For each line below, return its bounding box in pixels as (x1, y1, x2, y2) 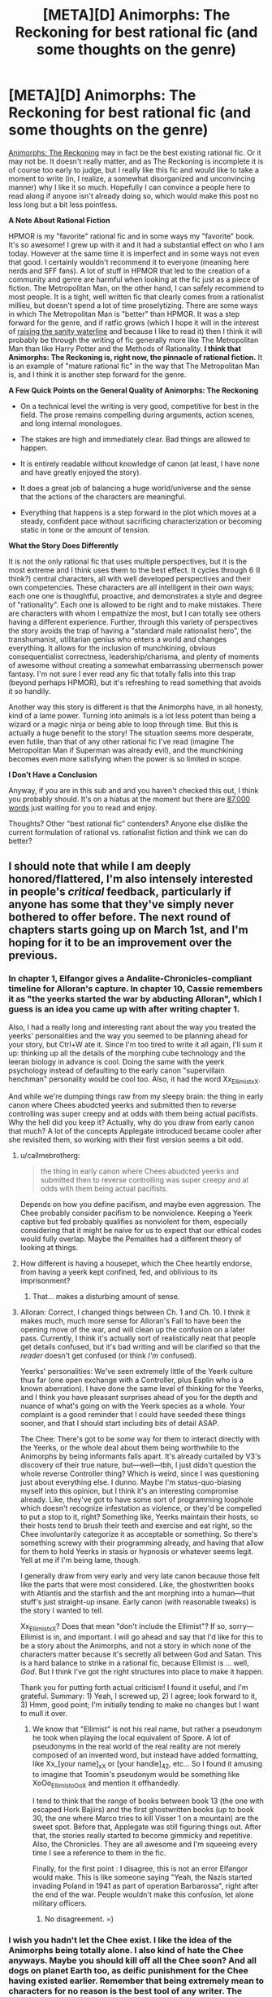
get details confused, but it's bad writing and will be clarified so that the (19, 1342, 261, 1352)
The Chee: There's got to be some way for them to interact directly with (19, 1434, 260, 1444)
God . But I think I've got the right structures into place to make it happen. (19, 1667, 264, 1677)
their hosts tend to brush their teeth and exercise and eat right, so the (19, 1521, 253, 1530)
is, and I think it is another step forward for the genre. (8, 369, 187, 380)
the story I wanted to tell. (19, 1606, 104, 1616)
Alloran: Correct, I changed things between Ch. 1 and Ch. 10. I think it (19, 1307, 251, 1317)
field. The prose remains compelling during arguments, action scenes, (19, 410, 255, 419)
